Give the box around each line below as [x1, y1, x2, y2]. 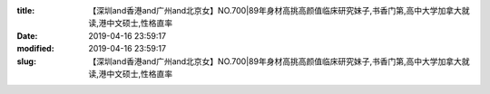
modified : [16, 43, 54, 54]
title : [16, 5, 35, 15]
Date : [16, 30, 38, 41]
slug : [16, 55, 36, 67]
